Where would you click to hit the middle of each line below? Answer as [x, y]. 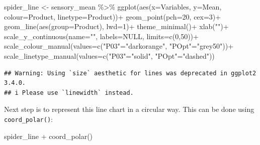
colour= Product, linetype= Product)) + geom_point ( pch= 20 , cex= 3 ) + [113, 16]
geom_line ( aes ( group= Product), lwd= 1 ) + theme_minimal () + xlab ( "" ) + [116, 26]
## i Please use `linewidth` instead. [69, 93]
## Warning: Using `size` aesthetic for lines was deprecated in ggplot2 [130, 73]
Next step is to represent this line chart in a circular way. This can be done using [129, 109]
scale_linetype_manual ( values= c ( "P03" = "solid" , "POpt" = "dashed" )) [109, 55]
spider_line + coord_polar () [49, 136]
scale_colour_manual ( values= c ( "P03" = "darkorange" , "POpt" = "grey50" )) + [119, 46]
